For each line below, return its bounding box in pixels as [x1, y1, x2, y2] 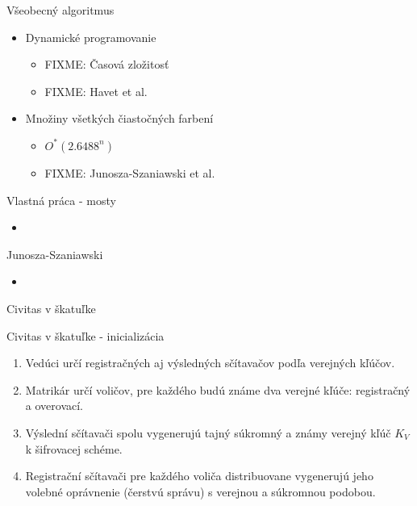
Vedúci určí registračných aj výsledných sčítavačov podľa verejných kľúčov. [25, 354, 395, 371]
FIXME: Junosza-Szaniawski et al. [44, 164, 215, 181]
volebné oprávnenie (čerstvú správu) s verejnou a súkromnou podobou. [25, 483, 376, 500]
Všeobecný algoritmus [6, 2, 115, 18]
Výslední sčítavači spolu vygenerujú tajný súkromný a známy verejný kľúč [25, 424, 391, 441]
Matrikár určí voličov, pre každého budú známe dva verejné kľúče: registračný [25, 381, 411, 398]
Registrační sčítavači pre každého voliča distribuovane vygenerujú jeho [25, 467, 373, 484]
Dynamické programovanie [25, 28, 156, 45]
